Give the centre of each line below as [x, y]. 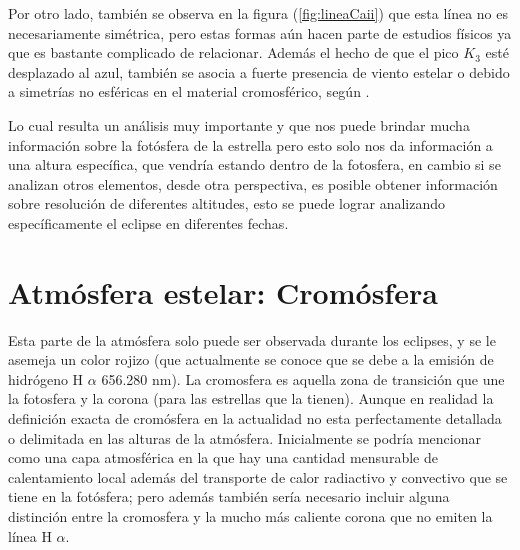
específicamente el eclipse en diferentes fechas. [148, 222]
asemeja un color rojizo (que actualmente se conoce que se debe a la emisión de [251, 359]
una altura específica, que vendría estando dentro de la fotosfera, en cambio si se [254, 164]
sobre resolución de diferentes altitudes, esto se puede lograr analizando [226, 203]
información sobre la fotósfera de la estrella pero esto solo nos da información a [250, 144]
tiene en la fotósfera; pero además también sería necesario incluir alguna [229, 496]
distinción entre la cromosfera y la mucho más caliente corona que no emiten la [250, 516]
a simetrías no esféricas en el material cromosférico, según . [189, 91]
